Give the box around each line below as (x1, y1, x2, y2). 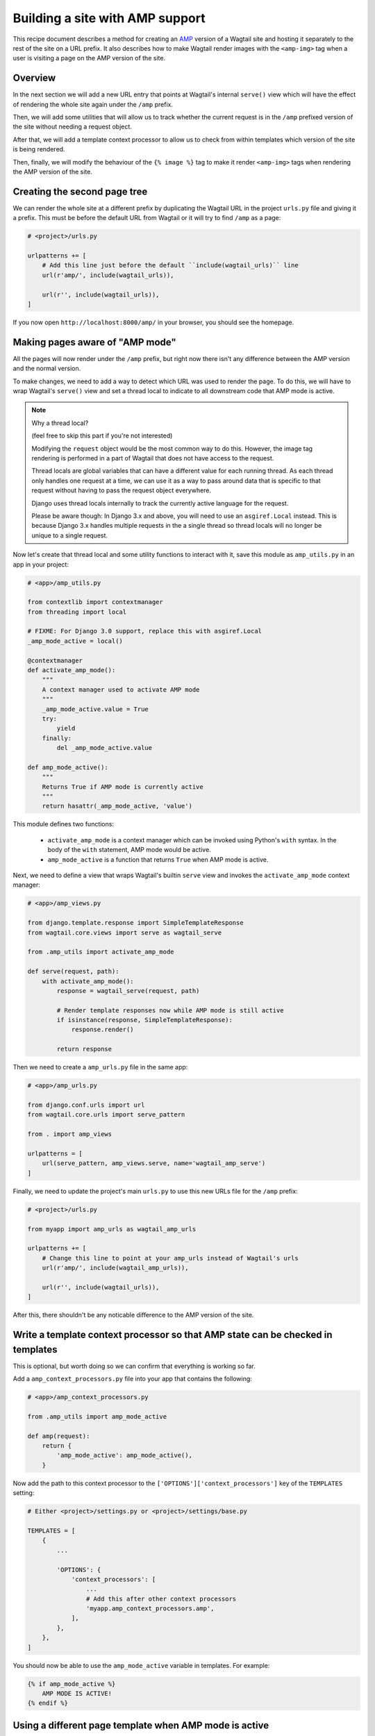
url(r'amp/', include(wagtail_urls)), (42, 271, 174, 279)
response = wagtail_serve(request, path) (56, 987, 200, 994)
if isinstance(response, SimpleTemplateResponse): (56, 1016, 233, 1024)
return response (56, 1045, 112, 1053)
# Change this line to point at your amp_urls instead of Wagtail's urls (42, 1254, 299, 1262)
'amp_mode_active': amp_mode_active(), (56, 1451, 192, 1460)
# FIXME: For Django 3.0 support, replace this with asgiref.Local (27, 627, 262, 635)
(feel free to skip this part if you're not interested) (31, 431, 173, 440)
